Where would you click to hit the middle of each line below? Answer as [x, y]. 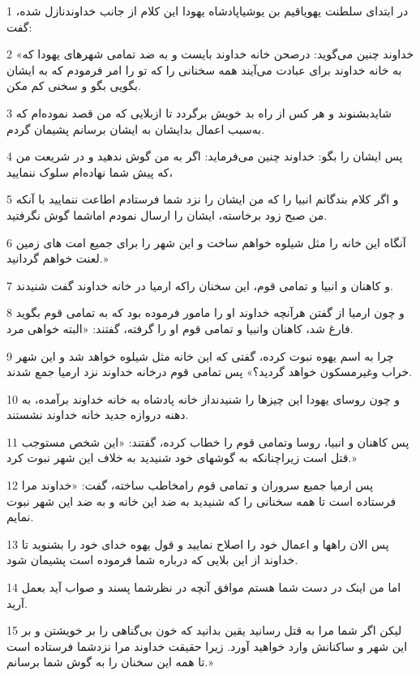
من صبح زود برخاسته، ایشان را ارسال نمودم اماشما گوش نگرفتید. [167, 214]
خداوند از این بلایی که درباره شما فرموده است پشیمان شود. [152, 560]
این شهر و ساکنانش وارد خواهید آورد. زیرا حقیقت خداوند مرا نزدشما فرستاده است [207, 646]
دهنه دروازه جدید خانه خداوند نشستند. [98, 415]
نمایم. [20, 517]
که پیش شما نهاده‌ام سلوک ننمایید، [90, 171]
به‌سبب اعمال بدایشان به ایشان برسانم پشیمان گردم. [136, 128]
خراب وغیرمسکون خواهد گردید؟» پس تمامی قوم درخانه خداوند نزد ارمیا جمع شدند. [210, 372]
